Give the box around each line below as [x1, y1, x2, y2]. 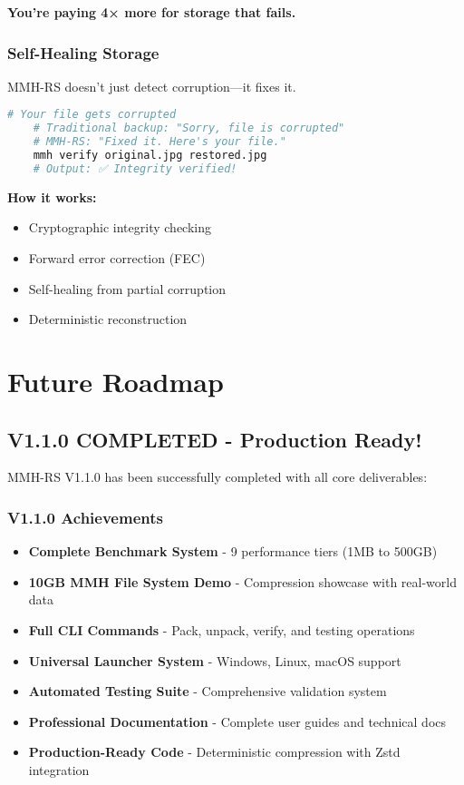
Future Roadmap [7, 362, 224, 399]
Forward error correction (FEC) [28, 248, 206, 267]
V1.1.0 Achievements [7, 505, 163, 528]
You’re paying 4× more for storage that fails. [7, 3, 296, 21]
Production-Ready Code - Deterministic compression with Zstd [28, 742, 401, 761]
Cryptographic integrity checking [28, 218, 211, 237]
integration [28, 760, 90, 779]
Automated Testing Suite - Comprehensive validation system [28, 682, 387, 701]
